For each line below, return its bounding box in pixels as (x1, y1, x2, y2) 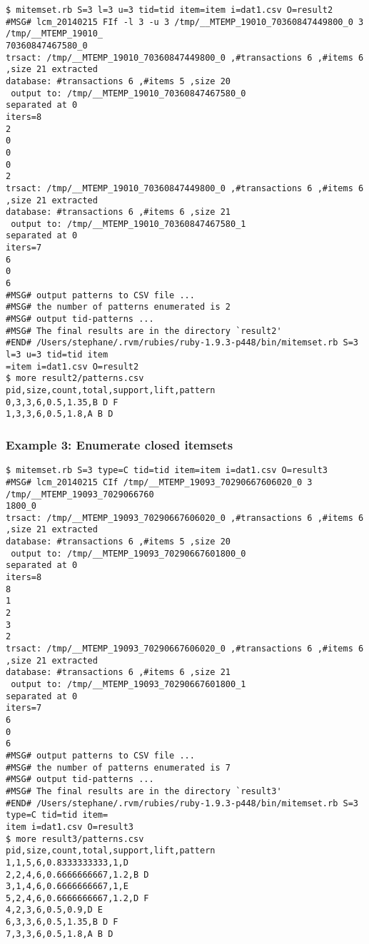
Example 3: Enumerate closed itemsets (6, 435, 233, 453)
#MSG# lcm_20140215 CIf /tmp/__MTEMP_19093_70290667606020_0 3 (6, 477, 313, 487)
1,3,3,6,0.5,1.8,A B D (6, 409, 113, 420)
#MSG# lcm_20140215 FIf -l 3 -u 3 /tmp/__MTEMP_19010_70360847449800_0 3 (6, 16, 364, 27)
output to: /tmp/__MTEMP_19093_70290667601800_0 (11, 548, 246, 559)
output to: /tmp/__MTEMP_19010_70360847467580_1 (11, 218, 246, 229)
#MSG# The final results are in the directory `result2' (6, 325, 282, 336)
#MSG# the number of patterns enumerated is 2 (6, 302, 231, 313)
